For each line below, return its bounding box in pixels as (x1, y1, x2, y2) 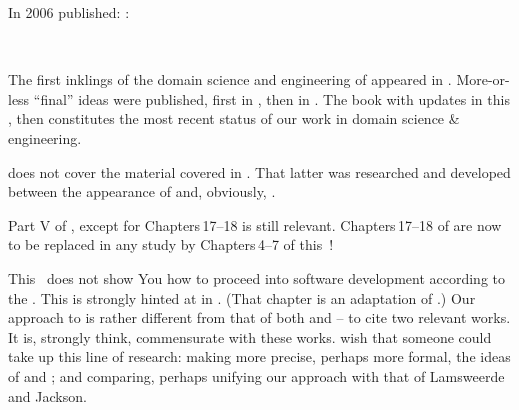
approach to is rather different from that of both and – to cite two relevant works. (8, 307, 511, 328)
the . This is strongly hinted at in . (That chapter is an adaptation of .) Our (8, 287, 476, 308)
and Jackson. (8, 385, 87, 406)
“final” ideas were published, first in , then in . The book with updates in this (33, 88, 510, 109)
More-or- (456, 69, 510, 90)
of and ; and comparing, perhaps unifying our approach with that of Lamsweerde (8, 365, 505, 386)
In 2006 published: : (8, 2, 130, 22)
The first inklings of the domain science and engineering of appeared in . (8, 69, 452, 90)
